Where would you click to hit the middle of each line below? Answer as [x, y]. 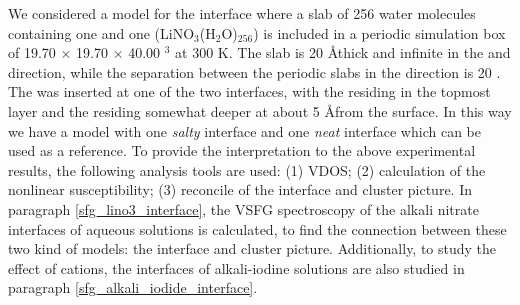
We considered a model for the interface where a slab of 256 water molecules [242, 13]
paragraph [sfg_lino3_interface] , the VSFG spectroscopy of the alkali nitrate [243, 208]
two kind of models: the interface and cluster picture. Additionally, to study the [252, 248]
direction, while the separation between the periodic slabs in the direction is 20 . [254, 71]
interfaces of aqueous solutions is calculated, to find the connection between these [257, 228]
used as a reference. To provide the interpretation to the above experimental [242, 150]
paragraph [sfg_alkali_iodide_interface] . [133, 287]
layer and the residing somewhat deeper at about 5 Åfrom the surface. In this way [260, 110]
